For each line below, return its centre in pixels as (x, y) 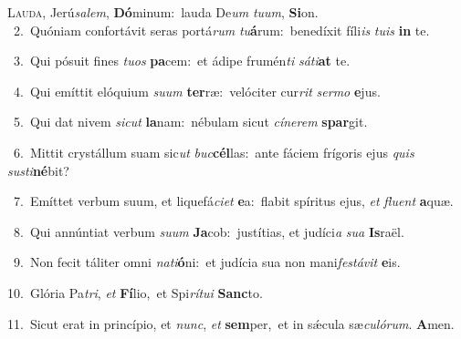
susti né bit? (38, 170)
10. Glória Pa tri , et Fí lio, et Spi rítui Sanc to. (135, 292)
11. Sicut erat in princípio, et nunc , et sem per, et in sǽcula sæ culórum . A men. (231, 323)
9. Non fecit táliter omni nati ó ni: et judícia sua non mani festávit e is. (207, 262)
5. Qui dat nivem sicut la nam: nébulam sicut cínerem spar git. (190, 122)
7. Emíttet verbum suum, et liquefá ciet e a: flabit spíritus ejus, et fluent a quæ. (233, 201)
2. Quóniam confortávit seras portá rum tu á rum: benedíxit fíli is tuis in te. (221, 30)
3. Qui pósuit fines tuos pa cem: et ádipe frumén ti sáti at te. (182, 61)
